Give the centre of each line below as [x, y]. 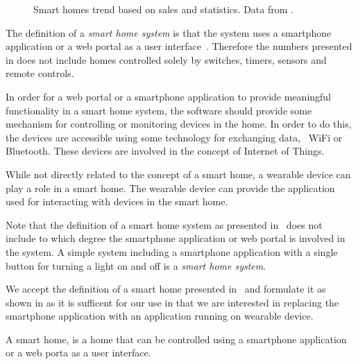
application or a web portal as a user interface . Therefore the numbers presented [179, 46]
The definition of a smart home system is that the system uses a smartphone [169, 32]
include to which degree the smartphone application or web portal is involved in [176, 238]
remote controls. [40, 73]
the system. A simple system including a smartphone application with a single [172, 251]
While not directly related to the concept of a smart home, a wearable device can [178, 174]
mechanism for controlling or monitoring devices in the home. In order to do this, [179, 124]
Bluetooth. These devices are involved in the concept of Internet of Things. [165, 151]
